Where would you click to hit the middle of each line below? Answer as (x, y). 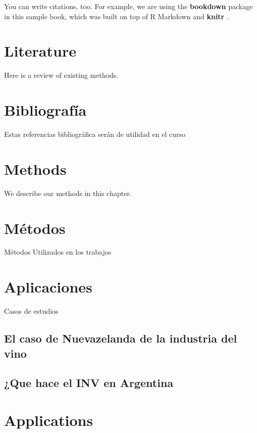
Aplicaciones (48, 287)
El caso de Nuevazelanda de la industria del (121, 338)
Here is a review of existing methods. (61, 75)
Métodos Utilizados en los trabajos (58, 252)
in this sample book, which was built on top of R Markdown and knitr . (116, 16)
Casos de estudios (31, 311)
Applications (49, 420)
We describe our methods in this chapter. (68, 193)
